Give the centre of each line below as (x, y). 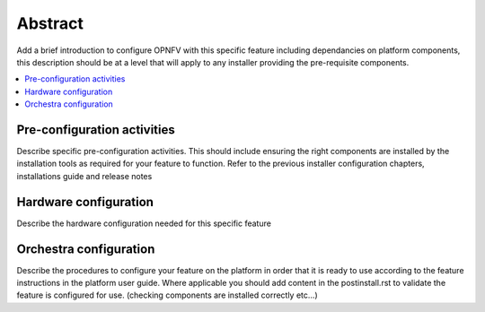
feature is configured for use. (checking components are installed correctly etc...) (167, 295)
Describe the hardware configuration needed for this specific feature (144, 223)
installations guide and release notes (84, 176)
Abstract (50, 23)
